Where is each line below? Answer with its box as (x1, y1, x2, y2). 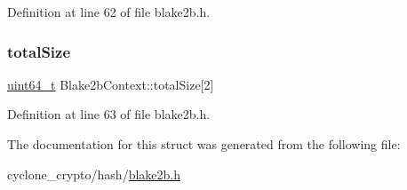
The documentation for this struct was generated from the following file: (7, 135, 401, 153)
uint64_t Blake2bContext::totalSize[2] (7, 75, 214, 93)
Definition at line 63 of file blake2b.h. (7, 105, 211, 123)
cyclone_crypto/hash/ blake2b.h (7, 164, 180, 183)
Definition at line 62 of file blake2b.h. (7, 3, 211, 20)
